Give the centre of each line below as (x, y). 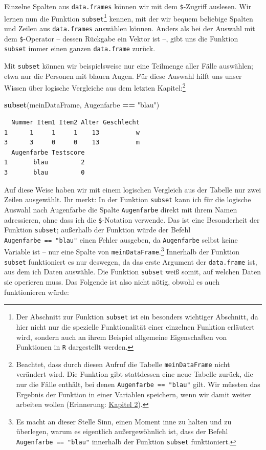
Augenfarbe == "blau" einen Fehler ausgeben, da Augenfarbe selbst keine (121, 239)
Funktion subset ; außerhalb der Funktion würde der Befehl (97, 230)
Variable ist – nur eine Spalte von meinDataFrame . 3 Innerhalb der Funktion (122, 251)
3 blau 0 (45, 173)
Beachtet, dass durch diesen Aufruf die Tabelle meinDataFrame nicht (123, 364)
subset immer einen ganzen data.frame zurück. (80, 48)
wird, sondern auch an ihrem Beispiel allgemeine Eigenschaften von (121, 337)
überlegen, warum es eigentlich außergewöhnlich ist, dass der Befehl (122, 431)
